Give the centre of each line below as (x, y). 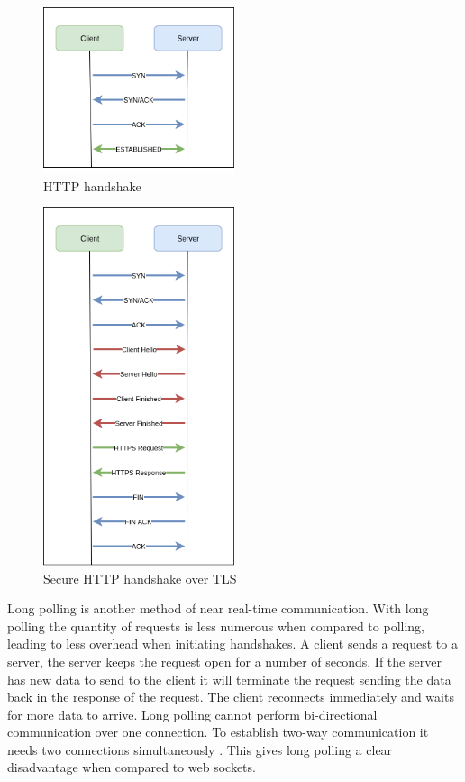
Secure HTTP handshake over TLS (140, 578)
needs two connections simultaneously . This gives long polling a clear (200, 749)
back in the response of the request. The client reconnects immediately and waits (231, 697)
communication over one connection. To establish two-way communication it (218, 732)
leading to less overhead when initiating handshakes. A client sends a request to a (232, 644)
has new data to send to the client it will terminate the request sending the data (229, 679)
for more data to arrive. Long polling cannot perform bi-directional (192, 714)
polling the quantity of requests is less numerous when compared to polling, (216, 626)
